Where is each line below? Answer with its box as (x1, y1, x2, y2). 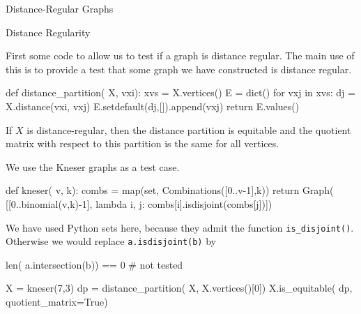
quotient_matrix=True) (6, 294, 108, 309)
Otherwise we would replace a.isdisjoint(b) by (6, 234, 216, 248)
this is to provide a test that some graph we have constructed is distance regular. (6, 61, 352, 76)
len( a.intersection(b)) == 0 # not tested (6, 257, 183, 271)
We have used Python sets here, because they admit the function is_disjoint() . (6, 220, 354, 234)
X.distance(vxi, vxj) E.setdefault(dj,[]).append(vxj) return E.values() (6, 98, 300, 113)
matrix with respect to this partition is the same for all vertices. (6, 136, 279, 151)
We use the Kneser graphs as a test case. (6, 159, 180, 174)
